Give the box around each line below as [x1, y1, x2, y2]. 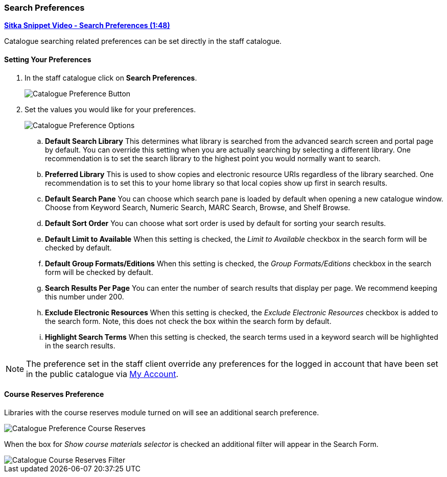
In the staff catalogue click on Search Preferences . [25, 73, 197, 82]
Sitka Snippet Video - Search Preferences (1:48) [4, 21, 170, 30]
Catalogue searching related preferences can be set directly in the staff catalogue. [4, 37, 282, 46]
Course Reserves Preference [4, 390, 104, 399]
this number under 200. [45, 292, 124, 301]
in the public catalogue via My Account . [26, 368, 179, 379]
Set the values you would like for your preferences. [25, 105, 196, 114]
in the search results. [45, 341, 115, 350]
